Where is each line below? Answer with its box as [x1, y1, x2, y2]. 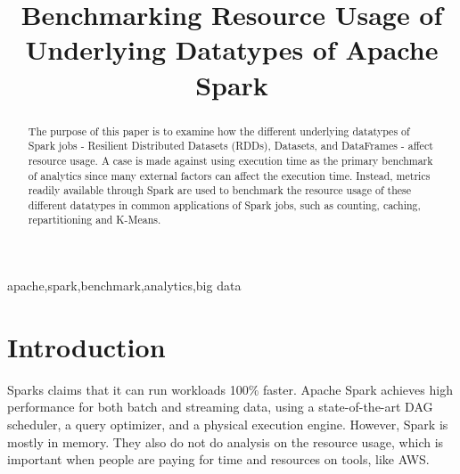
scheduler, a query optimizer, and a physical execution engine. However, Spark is [7, 415, 448, 434]
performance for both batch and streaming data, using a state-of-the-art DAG [7, 397, 433, 416]
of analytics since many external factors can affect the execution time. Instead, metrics [28, 168, 431, 183]
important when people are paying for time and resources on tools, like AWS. [7, 450, 430, 469]
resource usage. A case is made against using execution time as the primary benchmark [28, 152, 433, 168]
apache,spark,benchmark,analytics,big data [7, 276, 242, 295]
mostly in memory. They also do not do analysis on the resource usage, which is [7, 432, 444, 451]
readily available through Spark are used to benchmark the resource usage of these [28, 183, 412, 198]
